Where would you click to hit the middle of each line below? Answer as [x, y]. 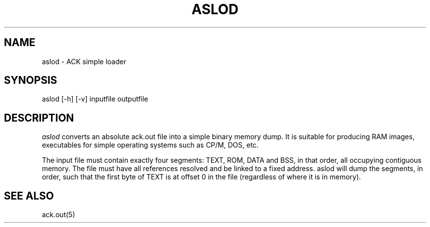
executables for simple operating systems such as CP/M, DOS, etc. [150, 145]
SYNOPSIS [31, 80]
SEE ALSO [29, 196]
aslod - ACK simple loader [84, 61]
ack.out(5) [58, 215]
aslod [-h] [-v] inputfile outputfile [95, 99]
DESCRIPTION [39, 118]
